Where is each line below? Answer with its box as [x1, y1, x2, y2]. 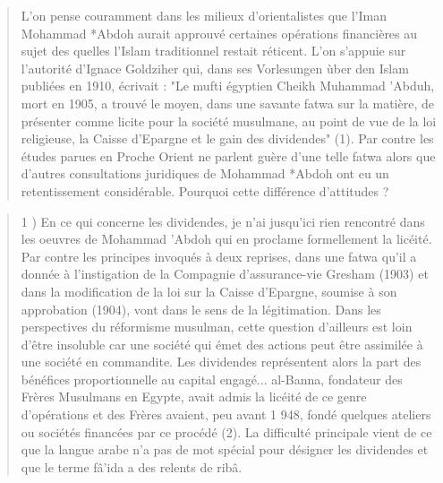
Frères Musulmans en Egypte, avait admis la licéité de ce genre [21, 387, 367, 406]
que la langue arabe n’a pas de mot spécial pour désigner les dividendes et [21, 440, 429, 459]
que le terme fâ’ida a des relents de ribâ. [21, 457, 243, 476]
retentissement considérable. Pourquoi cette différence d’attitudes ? [21, 181, 389, 200]
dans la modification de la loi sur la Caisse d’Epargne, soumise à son [21, 281, 397, 300]
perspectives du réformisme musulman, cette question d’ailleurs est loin [21, 317, 413, 336]
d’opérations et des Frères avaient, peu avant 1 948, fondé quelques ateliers [21, 405, 431, 424]
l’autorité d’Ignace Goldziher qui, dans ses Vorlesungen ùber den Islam [21, 58, 409, 77]
